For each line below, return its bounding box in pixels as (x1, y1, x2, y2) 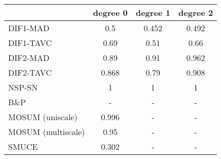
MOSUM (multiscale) (8, 126, 85, 138)
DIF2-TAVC (8, 66, 52, 78)
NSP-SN (8, 81, 38, 93)
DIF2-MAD (8, 52, 50, 63)
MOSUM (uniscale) (8, 111, 78, 123)
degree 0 (93, 7, 128, 18)
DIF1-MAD (8, 22, 50, 34)
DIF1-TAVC (8, 37, 52, 49)
